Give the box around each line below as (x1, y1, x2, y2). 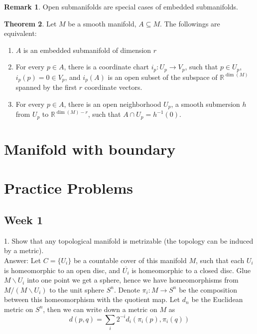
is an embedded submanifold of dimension (23, 44, 151, 55)
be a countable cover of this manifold (73, 255, 187, 265)
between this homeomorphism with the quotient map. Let (4, 294, 180, 305)
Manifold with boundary (4, 138, 176, 159)
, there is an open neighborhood (64, 98, 161, 109)
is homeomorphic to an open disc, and (4, 265, 121, 275)
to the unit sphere (49, 284, 105, 295)
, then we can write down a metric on (43, 304, 157, 314)
